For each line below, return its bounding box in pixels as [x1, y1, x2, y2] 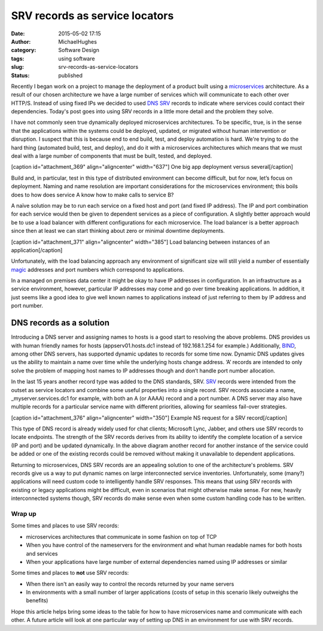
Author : [11, 38, 31, 45]
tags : [11, 54, 25, 62]
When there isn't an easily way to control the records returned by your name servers [26, 580, 234, 587]
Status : [11, 72, 30, 79]
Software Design [58, 47, 100, 54]
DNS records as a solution [11, 318, 110, 328]
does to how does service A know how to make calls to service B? [11, 191, 174, 198]
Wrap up [11, 509, 37, 518]
